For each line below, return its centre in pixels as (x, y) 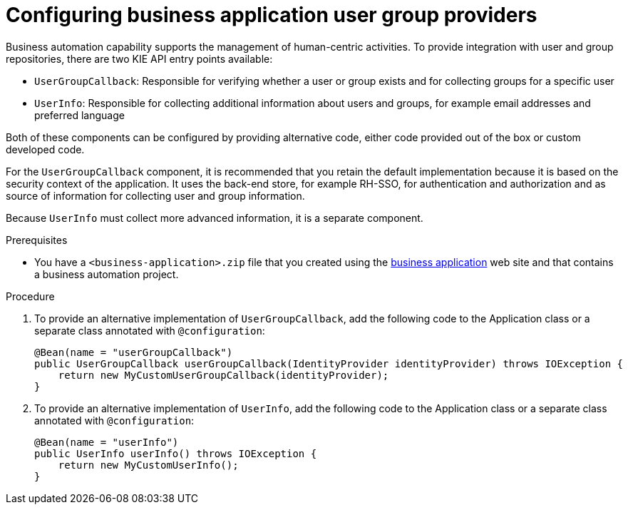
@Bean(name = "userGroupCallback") (134, 352)
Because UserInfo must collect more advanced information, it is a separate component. (215, 218)
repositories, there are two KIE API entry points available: (139, 58)
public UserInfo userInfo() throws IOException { (176, 453)
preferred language (79, 115)
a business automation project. (107, 274)
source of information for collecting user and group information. (155, 195)
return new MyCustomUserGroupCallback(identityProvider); (223, 375)
